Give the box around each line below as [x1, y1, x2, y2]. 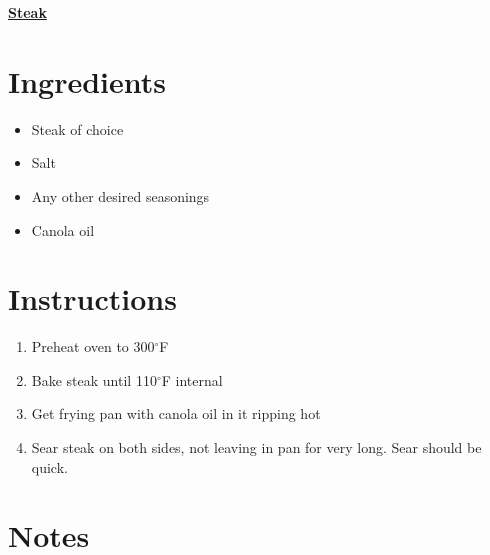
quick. [31, 456, 68, 477]
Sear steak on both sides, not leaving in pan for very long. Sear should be [31, 437, 482, 457]
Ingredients [8, 60, 167, 101]
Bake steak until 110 [31, 369, 157, 390]
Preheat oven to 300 [31, 336, 155, 357]
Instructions [8, 278, 177, 319]
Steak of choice [31, 118, 124, 139]
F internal [161, 369, 223, 390]
